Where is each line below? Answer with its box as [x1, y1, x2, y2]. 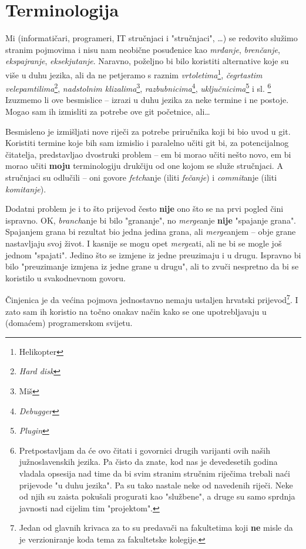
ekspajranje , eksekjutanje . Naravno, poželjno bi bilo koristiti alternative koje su [5, 55, 289, 67]
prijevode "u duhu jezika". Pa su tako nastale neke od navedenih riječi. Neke [19, 478, 293, 491]
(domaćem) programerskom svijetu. [5, 317, 133, 329]
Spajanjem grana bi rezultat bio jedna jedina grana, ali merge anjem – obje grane [5, 225, 296, 238]
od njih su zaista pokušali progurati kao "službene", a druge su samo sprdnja [19, 490, 295, 503]
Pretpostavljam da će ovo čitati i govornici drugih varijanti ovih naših [19, 444, 270, 456]
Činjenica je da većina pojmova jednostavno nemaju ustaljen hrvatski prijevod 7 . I [5, 292, 298, 305]
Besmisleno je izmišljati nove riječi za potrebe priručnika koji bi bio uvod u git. [5, 125, 291, 137]
